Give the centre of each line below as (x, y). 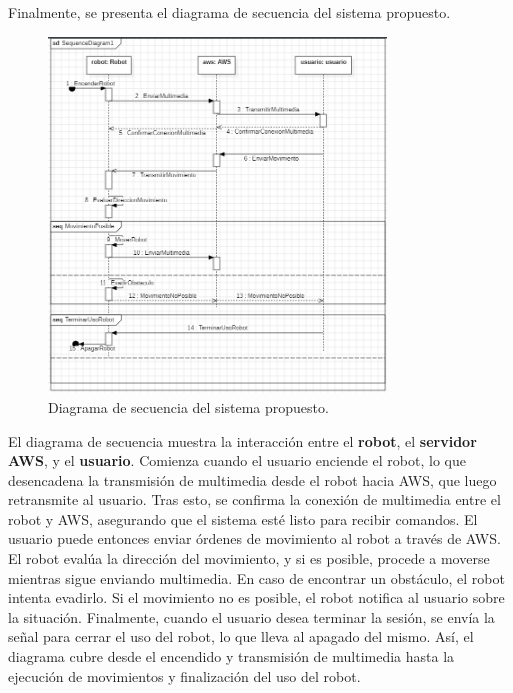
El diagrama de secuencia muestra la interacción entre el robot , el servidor (242, 440)
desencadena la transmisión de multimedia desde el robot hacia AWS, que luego (252, 479)
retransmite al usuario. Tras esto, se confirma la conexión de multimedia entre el (254, 499)
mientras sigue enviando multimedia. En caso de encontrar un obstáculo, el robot (256, 577)
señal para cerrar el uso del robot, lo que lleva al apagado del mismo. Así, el (241, 636)
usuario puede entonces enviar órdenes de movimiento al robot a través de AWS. (254, 538)
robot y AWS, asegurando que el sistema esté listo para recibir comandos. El (243, 518)
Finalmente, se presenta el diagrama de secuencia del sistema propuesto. (229, 12)
